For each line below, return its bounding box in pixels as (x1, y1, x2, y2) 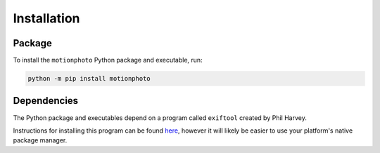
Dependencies (13, 95, 79, 107)
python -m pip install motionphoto (27, 74, 151, 83)
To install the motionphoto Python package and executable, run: (13, 56, 203, 65)
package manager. (13, 136, 68, 145)
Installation (13, 11, 80, 26)
